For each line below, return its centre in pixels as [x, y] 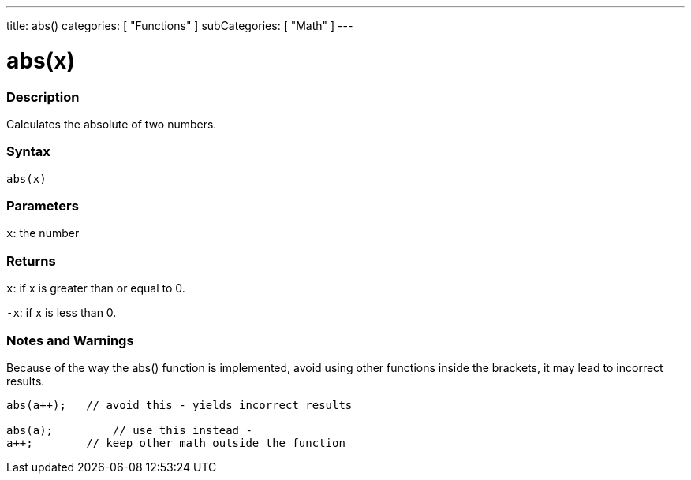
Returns [31, 260]
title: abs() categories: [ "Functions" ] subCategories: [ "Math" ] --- [180, 26]
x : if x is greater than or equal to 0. [96, 288]
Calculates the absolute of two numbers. [112, 124]
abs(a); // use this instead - [129, 430]
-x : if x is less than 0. [62, 313]
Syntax [28, 152]
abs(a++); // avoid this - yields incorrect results [179, 405]
